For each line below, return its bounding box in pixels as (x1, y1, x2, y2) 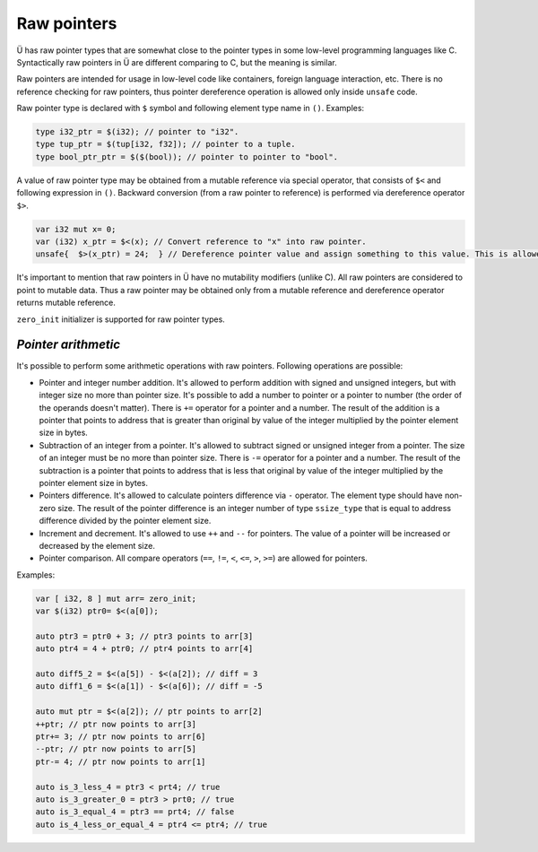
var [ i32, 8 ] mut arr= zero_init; (35, 593, 197, 604)
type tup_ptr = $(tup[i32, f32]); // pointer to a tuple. (35, 139, 296, 150)
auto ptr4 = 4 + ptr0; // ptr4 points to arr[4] (35, 644, 254, 654)
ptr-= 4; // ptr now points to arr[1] (35, 756, 206, 767)
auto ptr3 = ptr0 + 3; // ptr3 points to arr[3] (35, 630, 254, 641)
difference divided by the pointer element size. (39, 516, 212, 526)
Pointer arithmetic (16, 337, 121, 352)
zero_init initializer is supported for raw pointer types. (16, 314, 226, 325)
